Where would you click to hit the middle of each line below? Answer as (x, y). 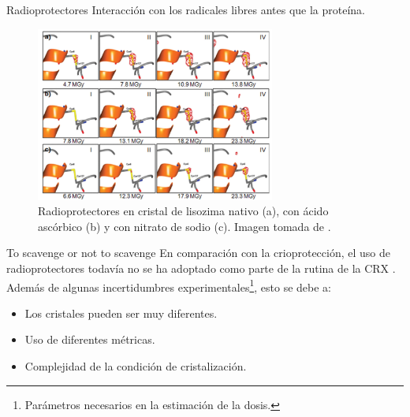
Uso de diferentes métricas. (90, 339)
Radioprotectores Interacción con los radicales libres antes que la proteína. (186, 9)
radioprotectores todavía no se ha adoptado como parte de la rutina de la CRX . (201, 268)
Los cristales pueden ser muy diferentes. (121, 313)
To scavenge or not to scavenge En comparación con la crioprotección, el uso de (199, 253)
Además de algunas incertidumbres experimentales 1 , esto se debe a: (169, 285)
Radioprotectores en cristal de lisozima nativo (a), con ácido (183, 211)
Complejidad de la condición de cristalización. (136, 366)
